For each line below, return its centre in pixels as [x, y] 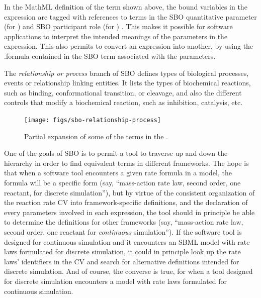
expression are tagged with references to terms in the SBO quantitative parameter [130, 16]
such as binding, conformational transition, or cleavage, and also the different [123, 92]
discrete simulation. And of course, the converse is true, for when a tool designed [128, 271]
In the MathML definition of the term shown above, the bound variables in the [126, 7]
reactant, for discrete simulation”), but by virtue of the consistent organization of [129, 192]
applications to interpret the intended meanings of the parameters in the [116, 36]
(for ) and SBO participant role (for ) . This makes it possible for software [118, 26]
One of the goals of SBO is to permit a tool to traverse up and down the [116, 153]
